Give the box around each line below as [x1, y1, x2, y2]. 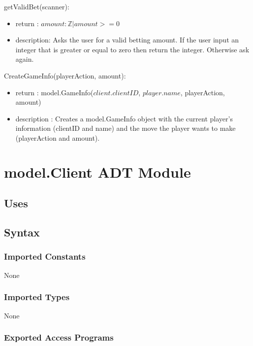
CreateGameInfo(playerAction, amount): [4, 70, 126, 80]
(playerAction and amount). [15, 132, 100, 143]
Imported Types [4, 291, 70, 303]
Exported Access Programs [4, 331, 114, 344]
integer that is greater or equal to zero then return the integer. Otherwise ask [15, 44, 250, 54]
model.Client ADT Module [4, 161, 191, 182]
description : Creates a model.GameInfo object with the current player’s [15, 113, 233, 123]
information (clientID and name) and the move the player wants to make [15, 123, 236, 133]
